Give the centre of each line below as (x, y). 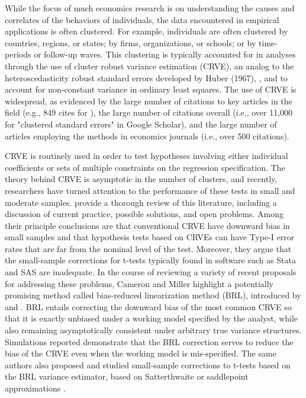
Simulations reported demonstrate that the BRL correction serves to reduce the (149, 341)
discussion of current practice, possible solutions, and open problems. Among (144, 214)
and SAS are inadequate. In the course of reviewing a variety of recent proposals (151, 272)
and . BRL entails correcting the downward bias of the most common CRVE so (148, 306)
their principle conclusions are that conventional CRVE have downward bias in (147, 225)
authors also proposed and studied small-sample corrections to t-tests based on (148, 364)
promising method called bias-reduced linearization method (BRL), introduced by (153, 295)
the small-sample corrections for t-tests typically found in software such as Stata (150, 260)
